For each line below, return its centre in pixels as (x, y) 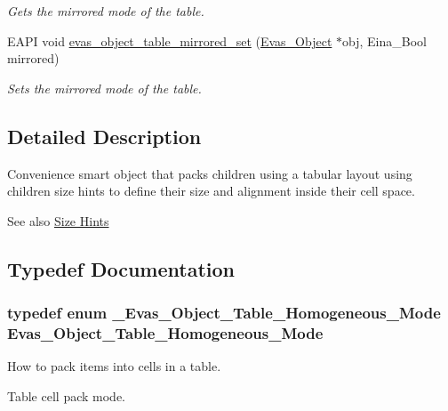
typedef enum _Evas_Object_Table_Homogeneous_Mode (224, 313)
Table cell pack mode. (66, 395)
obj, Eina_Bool (384, 40)
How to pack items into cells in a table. (114, 366)
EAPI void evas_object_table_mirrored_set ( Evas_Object (170, 40)
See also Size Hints (58, 220)
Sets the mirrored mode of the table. (104, 88)
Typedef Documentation (121, 268)
